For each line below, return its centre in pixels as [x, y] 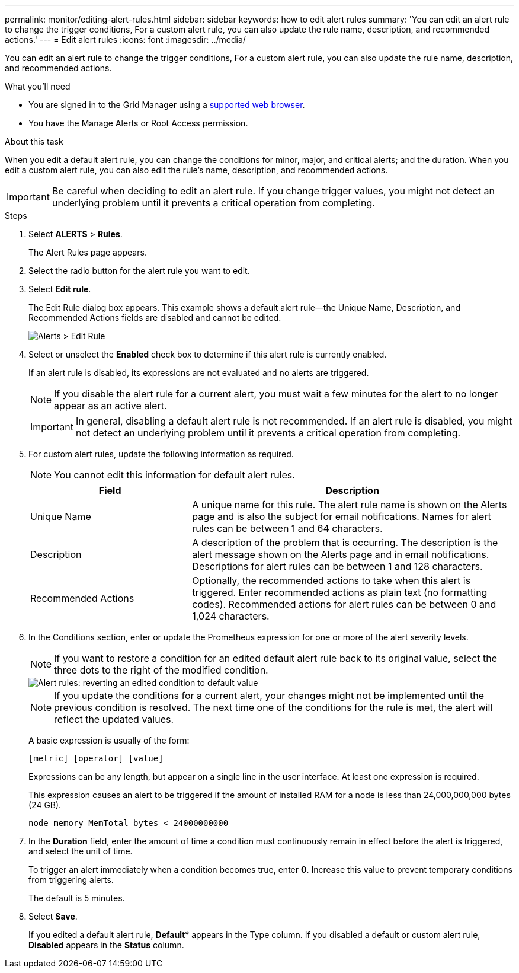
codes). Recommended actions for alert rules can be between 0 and [344, 604]
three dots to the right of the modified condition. [161, 670]
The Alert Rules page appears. [88, 252]
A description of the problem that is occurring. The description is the [345, 543]
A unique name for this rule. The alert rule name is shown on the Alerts [350, 505]
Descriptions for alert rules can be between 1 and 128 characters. [337, 566]
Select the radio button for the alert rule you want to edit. [139, 271]
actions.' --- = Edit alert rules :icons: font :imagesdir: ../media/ [125, 39]
